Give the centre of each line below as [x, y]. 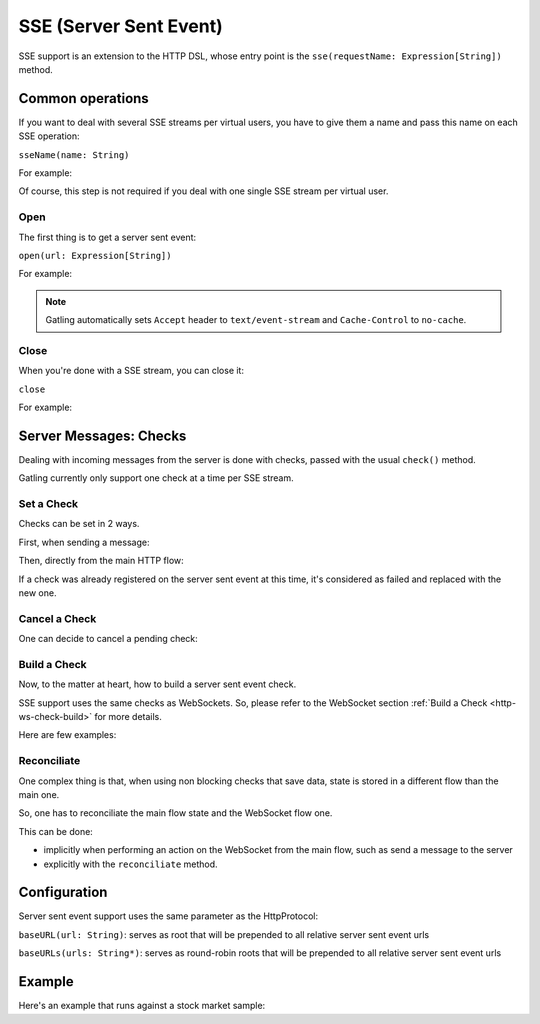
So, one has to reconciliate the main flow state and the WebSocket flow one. [175, 813]
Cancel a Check [57, 618]
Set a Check [48, 504]
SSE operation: [49, 136]
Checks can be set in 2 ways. [79, 524]
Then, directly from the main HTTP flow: [101, 561]
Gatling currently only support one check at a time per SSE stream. [156, 478]
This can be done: [56, 831]
